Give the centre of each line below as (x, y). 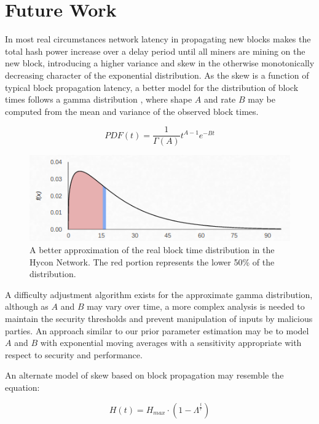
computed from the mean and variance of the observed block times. (132, 111)
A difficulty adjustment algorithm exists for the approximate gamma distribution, (159, 294)
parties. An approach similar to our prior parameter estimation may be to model (157, 330)
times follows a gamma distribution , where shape (99, 99)
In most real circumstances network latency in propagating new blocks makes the (158, 39)
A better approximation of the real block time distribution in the (152, 250)
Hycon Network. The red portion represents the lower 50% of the (152, 261)
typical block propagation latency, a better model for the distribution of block (152, 87)
